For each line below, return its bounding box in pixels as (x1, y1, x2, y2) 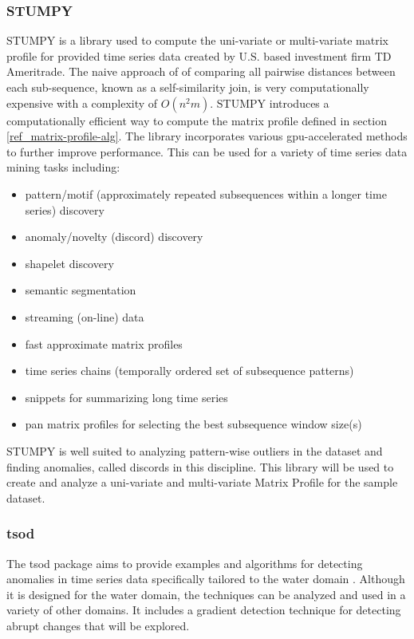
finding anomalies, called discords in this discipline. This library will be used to (6, 458, 394, 475)
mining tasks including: (6, 159, 120, 176)
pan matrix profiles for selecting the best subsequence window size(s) (25, 416, 362, 432)
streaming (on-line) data (25, 308, 144, 325)
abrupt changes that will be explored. (6, 617, 190, 633)
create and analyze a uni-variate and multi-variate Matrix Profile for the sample (6, 474, 398, 491)
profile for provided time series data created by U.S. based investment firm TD (6, 47, 392, 64)
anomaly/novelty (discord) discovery (25, 228, 203, 245)
